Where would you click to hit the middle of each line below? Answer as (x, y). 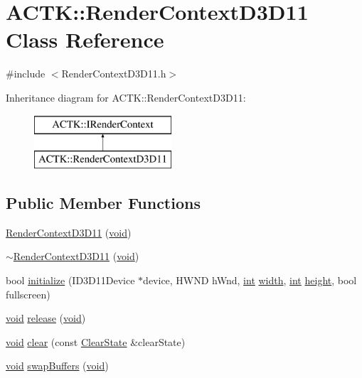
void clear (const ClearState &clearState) (96, 341)
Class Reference (85, 39)
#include (26, 74)
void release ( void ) (46, 318)
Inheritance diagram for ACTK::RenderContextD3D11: (126, 97)
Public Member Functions (103, 203)
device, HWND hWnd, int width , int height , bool (250, 280)
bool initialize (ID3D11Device (70, 280)
